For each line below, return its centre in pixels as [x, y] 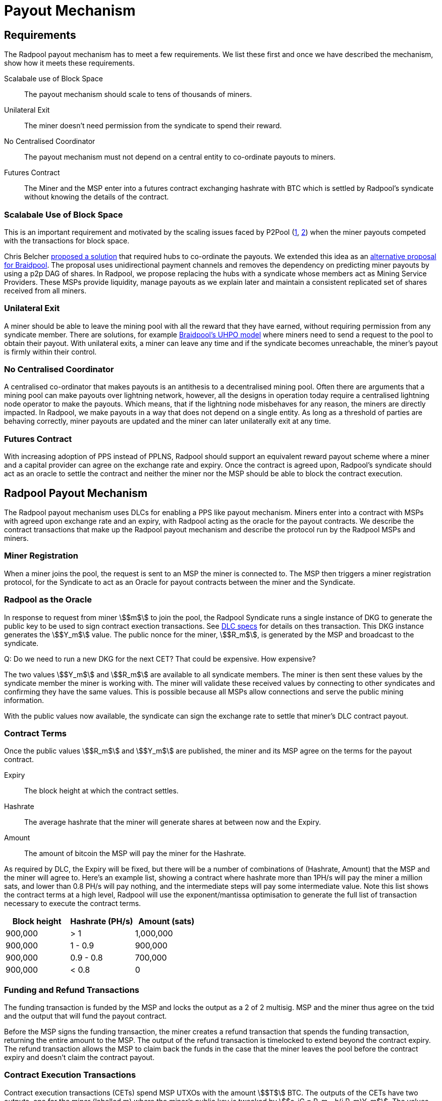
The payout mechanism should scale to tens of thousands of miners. [138, 94]
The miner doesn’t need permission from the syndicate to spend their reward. [153, 126]
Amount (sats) [167, 921]
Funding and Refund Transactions [72, 990]
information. [24, 700]
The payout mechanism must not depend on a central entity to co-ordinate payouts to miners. [180, 157]
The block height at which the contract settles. [101, 791]
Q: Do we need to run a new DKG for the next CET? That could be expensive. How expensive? [160, 659]
